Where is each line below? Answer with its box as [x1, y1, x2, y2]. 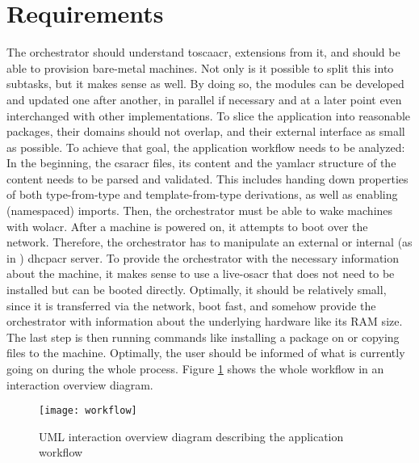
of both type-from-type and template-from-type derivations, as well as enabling [6, 186, 398, 203]
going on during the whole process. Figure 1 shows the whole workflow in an [6, 360, 384, 377]
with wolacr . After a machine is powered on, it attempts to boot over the [6, 217, 368, 234]
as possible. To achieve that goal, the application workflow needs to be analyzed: [6, 138, 405, 155]
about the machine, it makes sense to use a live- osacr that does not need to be [6, 265, 395, 282]
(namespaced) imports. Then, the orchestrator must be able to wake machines [6, 202, 393, 219]
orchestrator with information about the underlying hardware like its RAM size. [6, 313, 403, 330]
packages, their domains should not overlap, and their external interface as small [6, 123, 405, 140]
